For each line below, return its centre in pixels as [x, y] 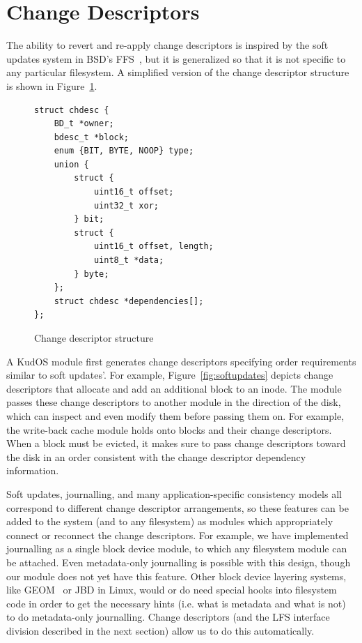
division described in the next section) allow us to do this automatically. [160, 630]
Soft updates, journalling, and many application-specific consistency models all [174, 493]
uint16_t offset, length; [154, 247]
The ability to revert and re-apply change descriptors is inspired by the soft [167, 45]
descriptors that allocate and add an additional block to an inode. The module [174, 388]
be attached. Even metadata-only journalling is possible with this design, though [179, 562]
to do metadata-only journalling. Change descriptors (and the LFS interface [168, 617]
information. [33, 470]
